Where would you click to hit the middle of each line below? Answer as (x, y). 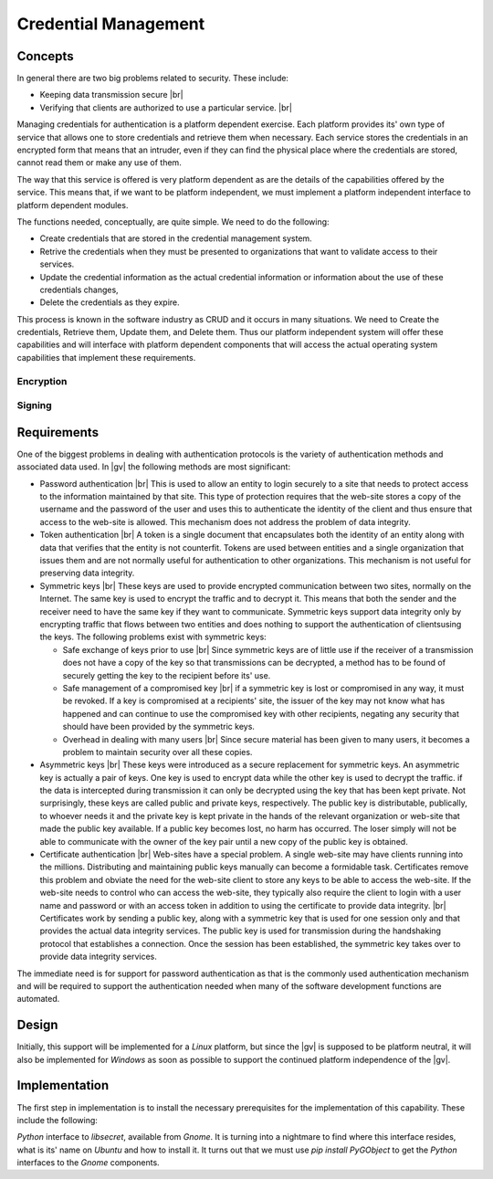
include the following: (57, 1120)
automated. (38, 999)
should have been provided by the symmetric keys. (159, 727)
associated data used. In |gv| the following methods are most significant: (154, 467)
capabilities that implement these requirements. (106, 357)
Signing (34, 405)
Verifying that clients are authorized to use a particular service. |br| (166, 107)
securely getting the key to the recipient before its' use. (167, 675)
